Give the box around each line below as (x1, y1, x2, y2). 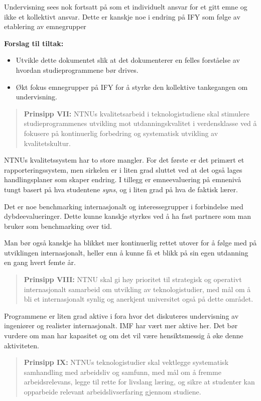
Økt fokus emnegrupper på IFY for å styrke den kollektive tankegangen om (16, 81, 248, 92)
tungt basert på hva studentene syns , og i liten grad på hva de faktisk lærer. (4, 184, 238, 194)
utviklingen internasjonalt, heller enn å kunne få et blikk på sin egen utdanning (4, 247, 248, 257)
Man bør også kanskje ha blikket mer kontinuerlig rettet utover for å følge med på (4, 237, 257, 248)
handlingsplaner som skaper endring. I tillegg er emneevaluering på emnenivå (4, 174, 241, 185)
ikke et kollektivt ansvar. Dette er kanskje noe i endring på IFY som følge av (4, 11, 240, 22)
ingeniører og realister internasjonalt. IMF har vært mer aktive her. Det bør (4, 320, 238, 331)
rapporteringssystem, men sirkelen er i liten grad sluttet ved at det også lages (4, 164, 242, 175)
